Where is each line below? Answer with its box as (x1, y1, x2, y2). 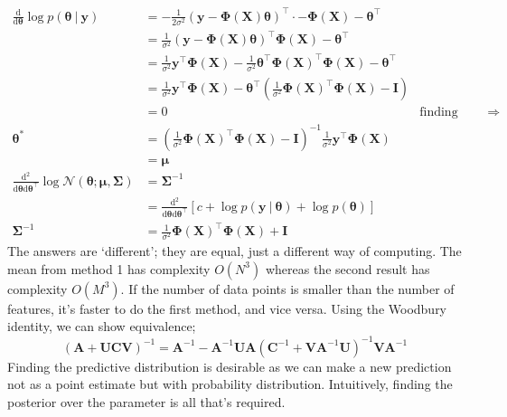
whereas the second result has (265, 259, 430, 278)
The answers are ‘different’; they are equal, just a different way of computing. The (7, 242, 462, 261)
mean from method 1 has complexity (7, 259, 211, 278)
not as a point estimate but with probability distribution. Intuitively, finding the (7, 374, 453, 393)
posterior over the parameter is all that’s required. (7, 392, 286, 411)
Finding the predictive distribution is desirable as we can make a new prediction (7, 356, 452, 375)
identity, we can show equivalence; (7, 317, 196, 336)
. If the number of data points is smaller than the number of (120, 279, 455, 298)
